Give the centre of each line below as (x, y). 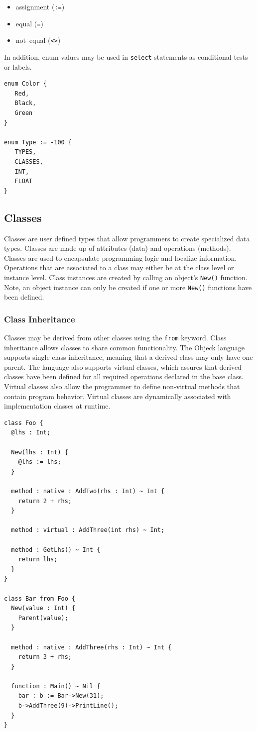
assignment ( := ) (40, 6)
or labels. (18, 66)
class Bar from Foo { (40, 598)
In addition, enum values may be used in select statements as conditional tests (126, 56)
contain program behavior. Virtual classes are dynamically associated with (118, 396)
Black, (25, 103)
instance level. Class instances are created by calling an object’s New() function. (126, 277)
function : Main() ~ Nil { (56, 686)
